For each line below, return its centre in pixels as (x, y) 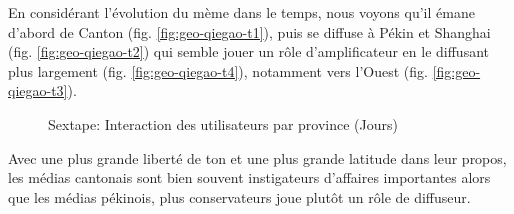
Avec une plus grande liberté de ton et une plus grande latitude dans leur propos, (257, 157)
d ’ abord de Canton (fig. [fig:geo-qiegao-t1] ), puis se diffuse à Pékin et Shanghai (249, 31)
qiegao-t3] (38, 90)
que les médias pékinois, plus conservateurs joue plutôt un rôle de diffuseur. (239, 196)
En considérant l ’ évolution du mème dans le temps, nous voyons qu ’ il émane (241, 12)
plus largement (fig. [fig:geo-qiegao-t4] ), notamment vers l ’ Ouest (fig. (218, 70)
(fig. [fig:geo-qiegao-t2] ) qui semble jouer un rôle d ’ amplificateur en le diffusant (248, 51)
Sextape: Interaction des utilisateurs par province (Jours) (223, 123)
